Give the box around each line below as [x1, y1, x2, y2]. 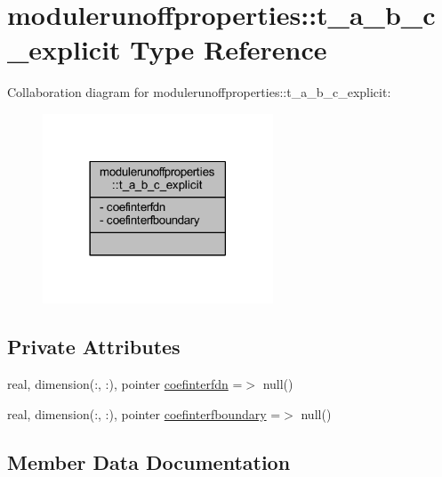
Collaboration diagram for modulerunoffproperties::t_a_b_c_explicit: [7, 83, 391, 101]
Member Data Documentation [7, 448, 291, 475]
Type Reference [130, 31, 327, 68]
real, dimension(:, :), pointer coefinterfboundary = [7, 404, 281, 423]
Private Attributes [7, 333, 181, 360]
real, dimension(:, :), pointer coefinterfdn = [7, 375, 243, 392]
